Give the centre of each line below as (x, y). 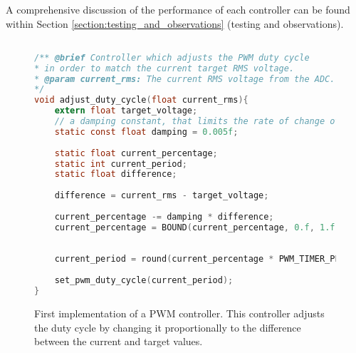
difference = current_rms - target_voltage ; (162, 196)
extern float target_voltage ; (126, 111)
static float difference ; (116, 174)
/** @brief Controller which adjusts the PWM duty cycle (172, 57)
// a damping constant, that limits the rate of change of (197, 122)
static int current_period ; (121, 164)
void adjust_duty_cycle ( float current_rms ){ (141, 100)
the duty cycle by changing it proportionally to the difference (168, 327)
